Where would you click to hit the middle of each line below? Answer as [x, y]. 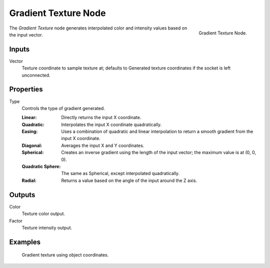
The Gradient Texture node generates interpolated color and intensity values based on [98, 28]
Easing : [30, 131]
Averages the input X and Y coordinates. [103, 145]
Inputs [19, 49]
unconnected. [36, 75]
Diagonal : [32, 145]
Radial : [29, 180]
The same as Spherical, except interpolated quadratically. [120, 173]
